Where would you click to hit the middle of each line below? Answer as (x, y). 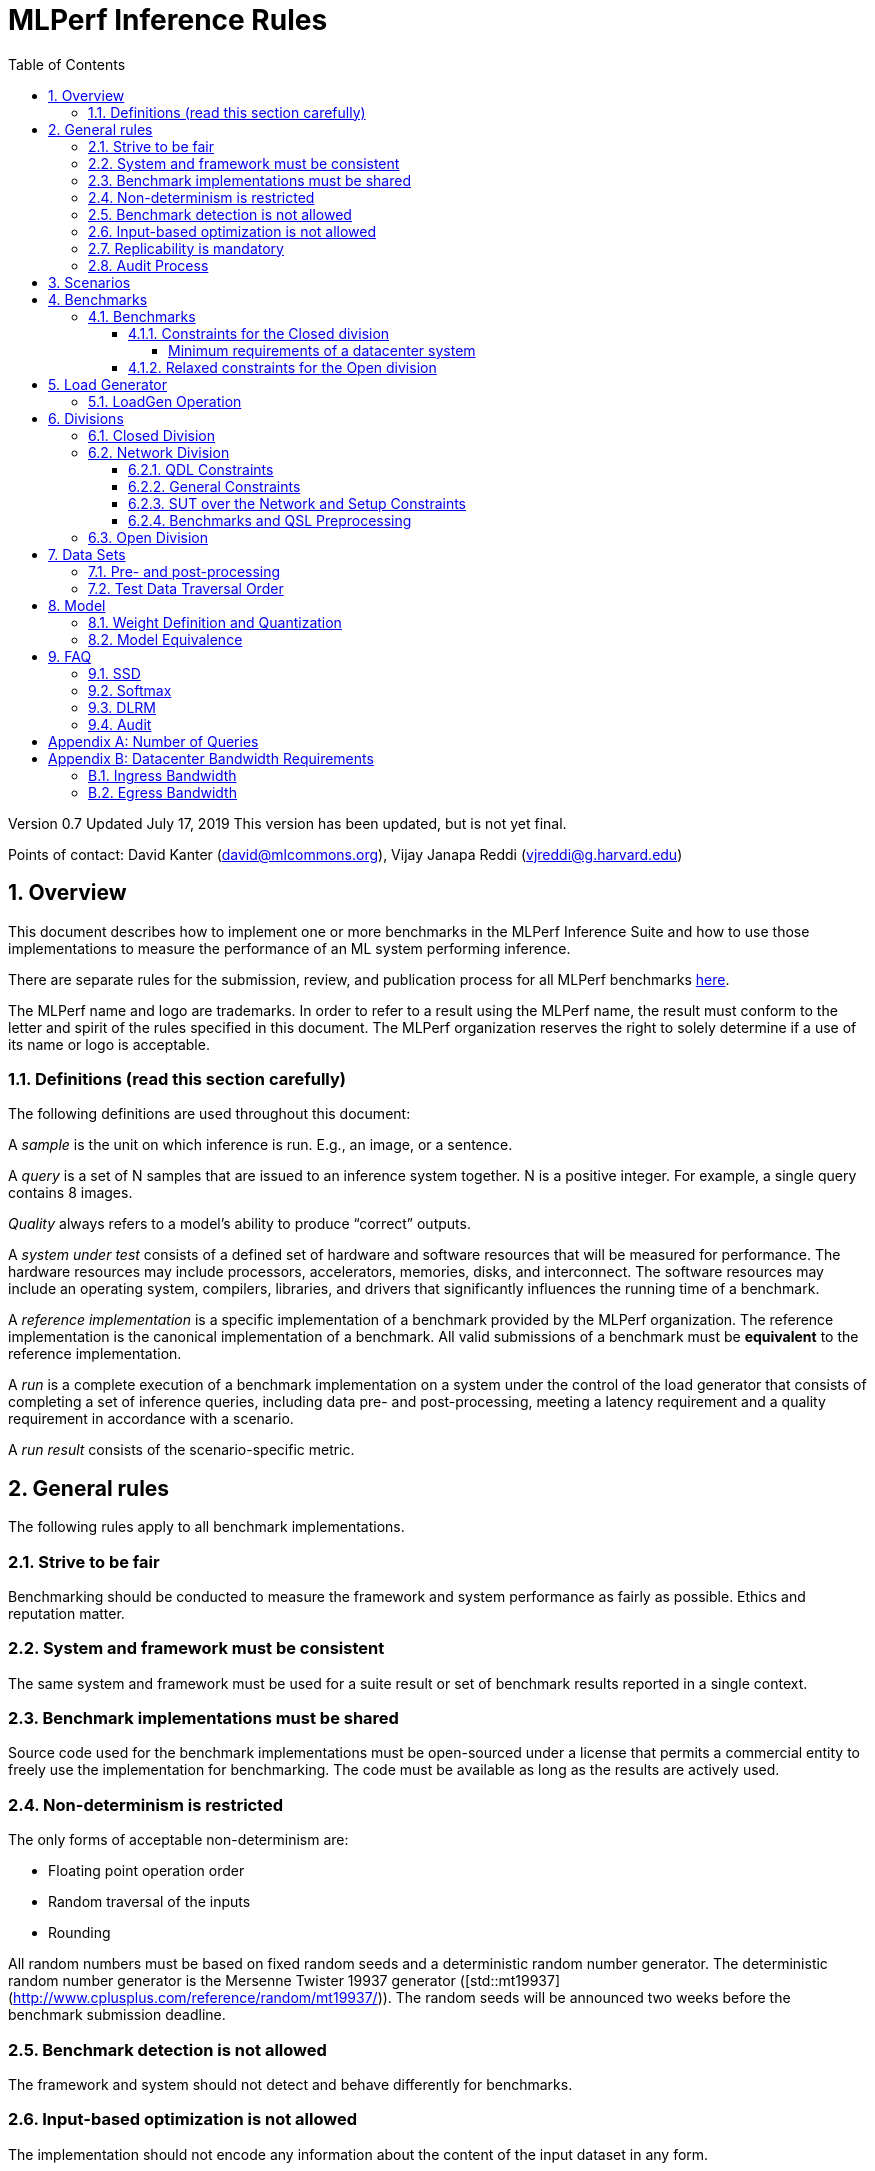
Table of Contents (67, 64)
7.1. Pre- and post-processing (184, 571)
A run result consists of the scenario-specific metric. (181, 1450)
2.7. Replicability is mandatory (186, 248)
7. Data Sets (87, 554)
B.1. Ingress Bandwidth (162, 775)
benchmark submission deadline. (117, 2015)
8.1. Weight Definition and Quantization (215, 622)
